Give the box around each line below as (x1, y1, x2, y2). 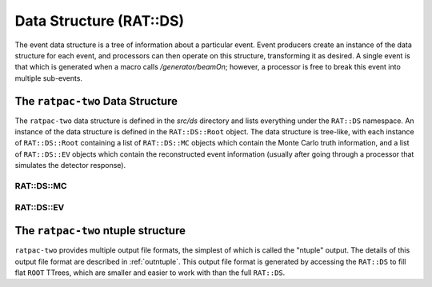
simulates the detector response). (14, 161, 126, 170)
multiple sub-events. (14, 73, 83, 83)
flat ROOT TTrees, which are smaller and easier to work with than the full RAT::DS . (14, 268, 286, 277)
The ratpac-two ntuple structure (14, 224, 186, 237)
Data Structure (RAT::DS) (14, 12, 185, 30)
